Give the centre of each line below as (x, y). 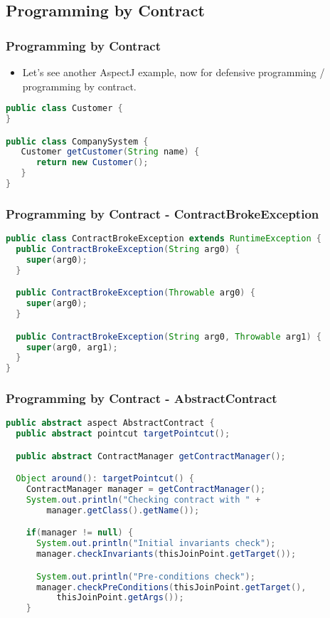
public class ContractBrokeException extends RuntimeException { (164, 239)
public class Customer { (64, 109)
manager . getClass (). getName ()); (123, 510)
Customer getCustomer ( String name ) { (110, 152)
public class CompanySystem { (77, 141)
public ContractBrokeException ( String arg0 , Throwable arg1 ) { (169, 336)
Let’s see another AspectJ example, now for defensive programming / (174, 72)
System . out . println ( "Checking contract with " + (143, 500)
